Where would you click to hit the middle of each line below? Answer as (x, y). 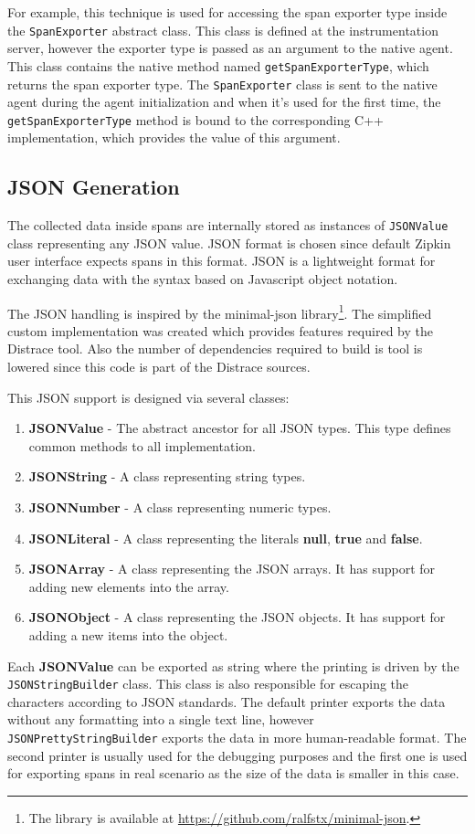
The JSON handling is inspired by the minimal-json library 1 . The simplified (220, 311)
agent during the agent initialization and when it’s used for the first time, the (224, 102)
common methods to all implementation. (142, 445)
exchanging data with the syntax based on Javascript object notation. (203, 279)
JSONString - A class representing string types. (167, 476)
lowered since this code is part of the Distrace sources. (159, 367)
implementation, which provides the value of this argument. (174, 137)
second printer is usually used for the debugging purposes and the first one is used (237, 755)
